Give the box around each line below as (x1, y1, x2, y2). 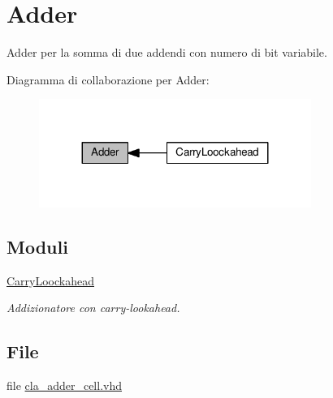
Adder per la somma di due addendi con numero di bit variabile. (6, 44, 327, 61)
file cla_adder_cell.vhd (6, 377, 123, 394)
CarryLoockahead (6, 272, 95, 289)
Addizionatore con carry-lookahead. (6, 299, 180, 316)
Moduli (6, 234, 68, 259)
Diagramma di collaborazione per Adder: (6, 71, 210, 88)
